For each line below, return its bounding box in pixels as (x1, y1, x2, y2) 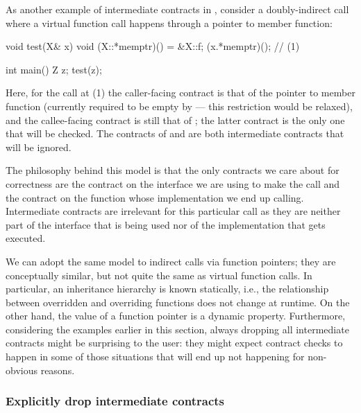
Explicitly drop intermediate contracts (6, 392, 224, 410)
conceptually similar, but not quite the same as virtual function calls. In (6, 267, 312, 282)
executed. (6, 231, 46, 245)
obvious (6, 362, 37, 377)
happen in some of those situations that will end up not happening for (6, 349, 305, 364)
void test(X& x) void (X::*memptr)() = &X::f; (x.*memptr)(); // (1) (6, 39, 300, 53)
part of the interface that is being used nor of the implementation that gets (6, 217, 326, 231)
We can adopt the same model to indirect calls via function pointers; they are (6, 254, 336, 268)
